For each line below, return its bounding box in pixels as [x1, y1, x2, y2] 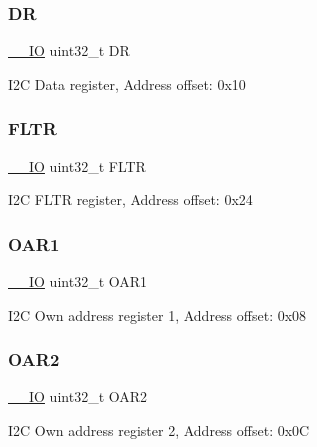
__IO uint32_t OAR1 [8, 271, 148, 292]
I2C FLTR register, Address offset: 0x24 [8, 189, 253, 210]
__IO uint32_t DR [8, 40, 130, 61]
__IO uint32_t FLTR [8, 155, 146, 176]
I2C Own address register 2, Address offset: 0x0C [8, 420, 310, 441]
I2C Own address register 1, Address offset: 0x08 [8, 304, 307, 325]
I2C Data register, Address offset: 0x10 [8, 73, 246, 94]
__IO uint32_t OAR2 [8, 386, 148, 407]
